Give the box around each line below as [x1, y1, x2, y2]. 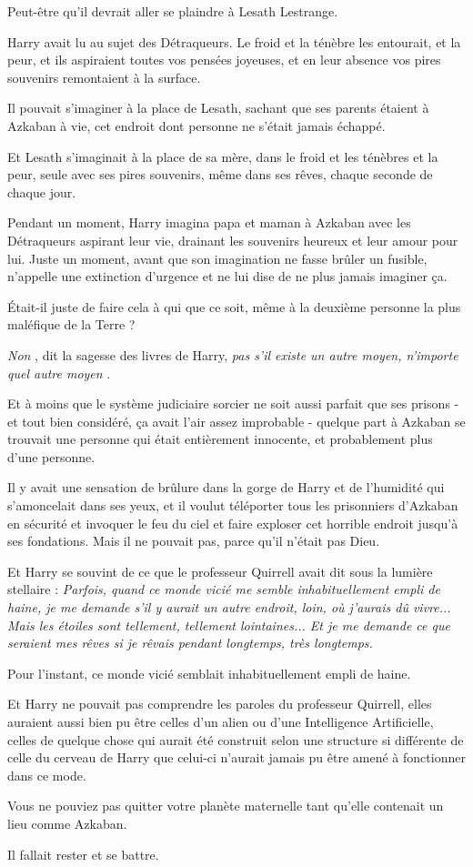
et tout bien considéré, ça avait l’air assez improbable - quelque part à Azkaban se [7, 411, 466, 430]
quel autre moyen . [7, 363, 111, 382]
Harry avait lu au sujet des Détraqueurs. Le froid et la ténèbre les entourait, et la [7, 32, 461, 51]
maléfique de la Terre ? [7, 315, 136, 334]
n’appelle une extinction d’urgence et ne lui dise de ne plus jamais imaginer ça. [7, 267, 448, 286]
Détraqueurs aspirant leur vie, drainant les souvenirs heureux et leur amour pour [7, 230, 458, 249]
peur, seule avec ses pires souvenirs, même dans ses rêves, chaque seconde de [7, 165, 433, 184]
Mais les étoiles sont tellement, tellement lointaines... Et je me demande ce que [7, 615, 450, 634]
